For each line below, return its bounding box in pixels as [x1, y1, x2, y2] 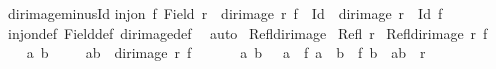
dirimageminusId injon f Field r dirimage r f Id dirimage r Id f [7, 3, 443, 23]
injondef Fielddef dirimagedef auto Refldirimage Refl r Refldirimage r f [7, 22, 488, 43]
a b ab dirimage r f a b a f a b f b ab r [26, 42, 426, 63]
